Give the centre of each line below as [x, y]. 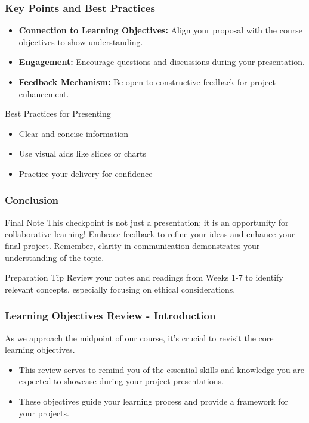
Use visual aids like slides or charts [83, 153]
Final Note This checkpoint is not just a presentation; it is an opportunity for [147, 222]
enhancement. [44, 93]
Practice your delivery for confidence [86, 173]
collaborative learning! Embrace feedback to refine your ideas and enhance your [150, 234]
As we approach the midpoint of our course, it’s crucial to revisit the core [139, 338]
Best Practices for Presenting [58, 113]
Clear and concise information [74, 133]
